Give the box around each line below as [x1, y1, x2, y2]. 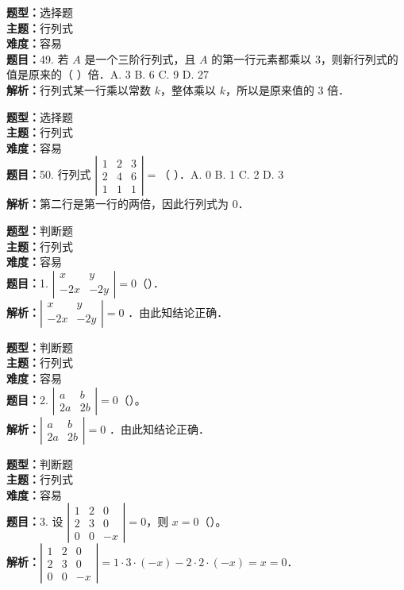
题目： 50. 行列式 [6, 166, 91, 183]
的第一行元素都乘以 [211, 50, 312, 67]
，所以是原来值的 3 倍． [225, 81, 350, 98]
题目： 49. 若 [6, 50, 69, 67]
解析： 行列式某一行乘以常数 [6, 81, 151, 98]
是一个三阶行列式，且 [84, 50, 196, 67]
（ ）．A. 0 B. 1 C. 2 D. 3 [159, 166, 284, 183]
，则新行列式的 [320, 50, 398, 67]
